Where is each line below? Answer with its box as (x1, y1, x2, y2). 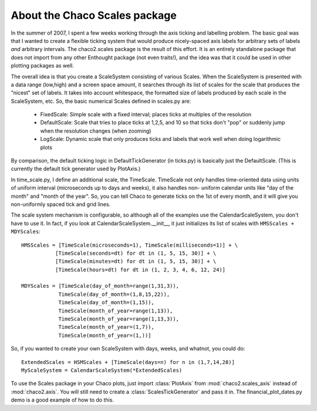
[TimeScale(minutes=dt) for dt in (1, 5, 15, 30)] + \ (55, 258, 217, 265)
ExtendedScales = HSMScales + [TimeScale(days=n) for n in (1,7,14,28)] (21, 359, 235, 365)
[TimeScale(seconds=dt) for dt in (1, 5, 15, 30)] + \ (55, 250, 217, 257)
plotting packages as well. (11, 62, 75, 69)
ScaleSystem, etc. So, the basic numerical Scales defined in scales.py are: (11, 97, 191, 105)
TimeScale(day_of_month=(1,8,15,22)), (58, 291, 170, 298)
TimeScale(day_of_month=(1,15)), (58, 299, 155, 306)
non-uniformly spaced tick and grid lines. (11, 200, 111, 208)
